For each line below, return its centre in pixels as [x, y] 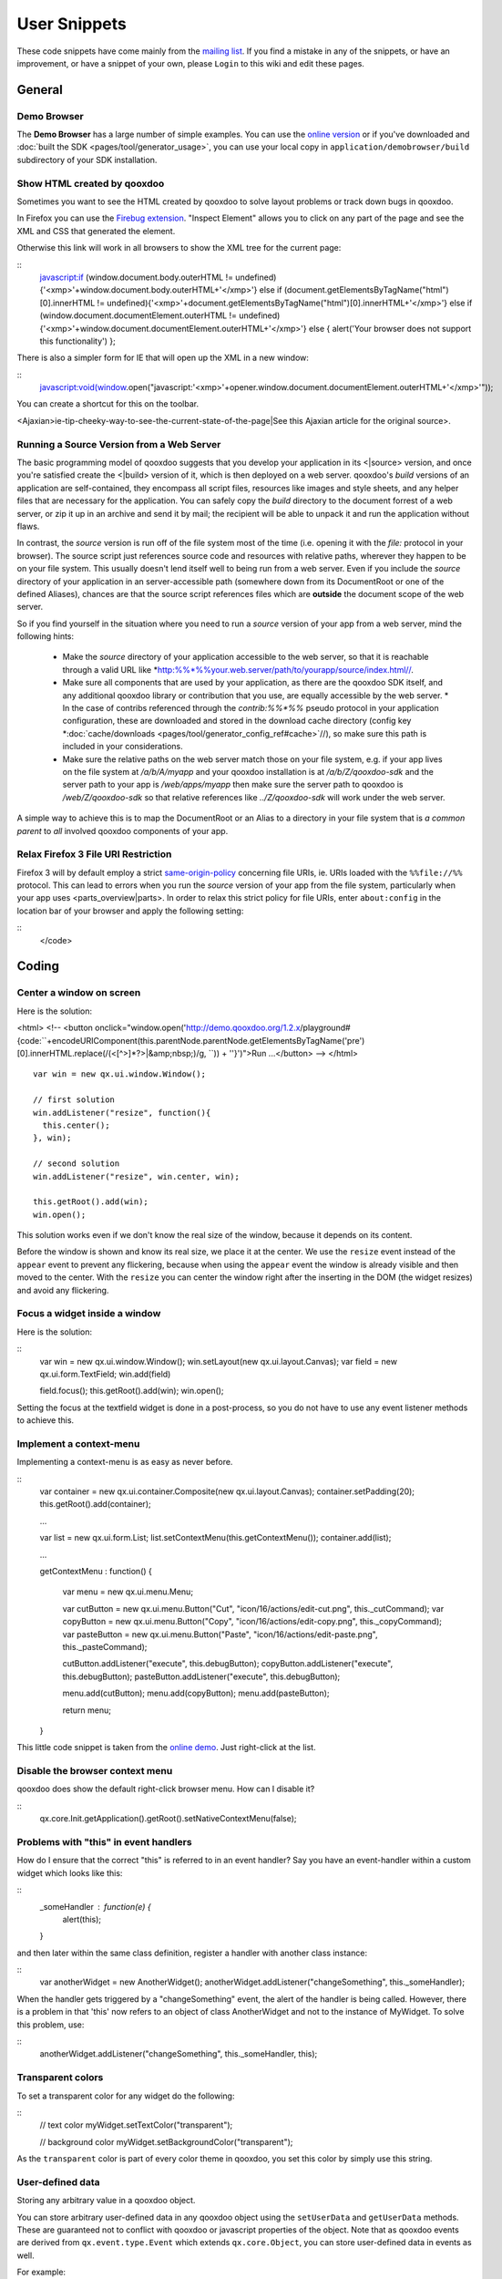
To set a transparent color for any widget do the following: [126, 2096]
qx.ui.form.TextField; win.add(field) [105, 1374]
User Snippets [72, 24]
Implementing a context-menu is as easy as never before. [125, 1462]
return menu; [87, 1710]
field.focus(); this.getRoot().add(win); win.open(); [132, 1391]
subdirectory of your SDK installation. [87, 160]
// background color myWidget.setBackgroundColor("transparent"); [166, 2141]
